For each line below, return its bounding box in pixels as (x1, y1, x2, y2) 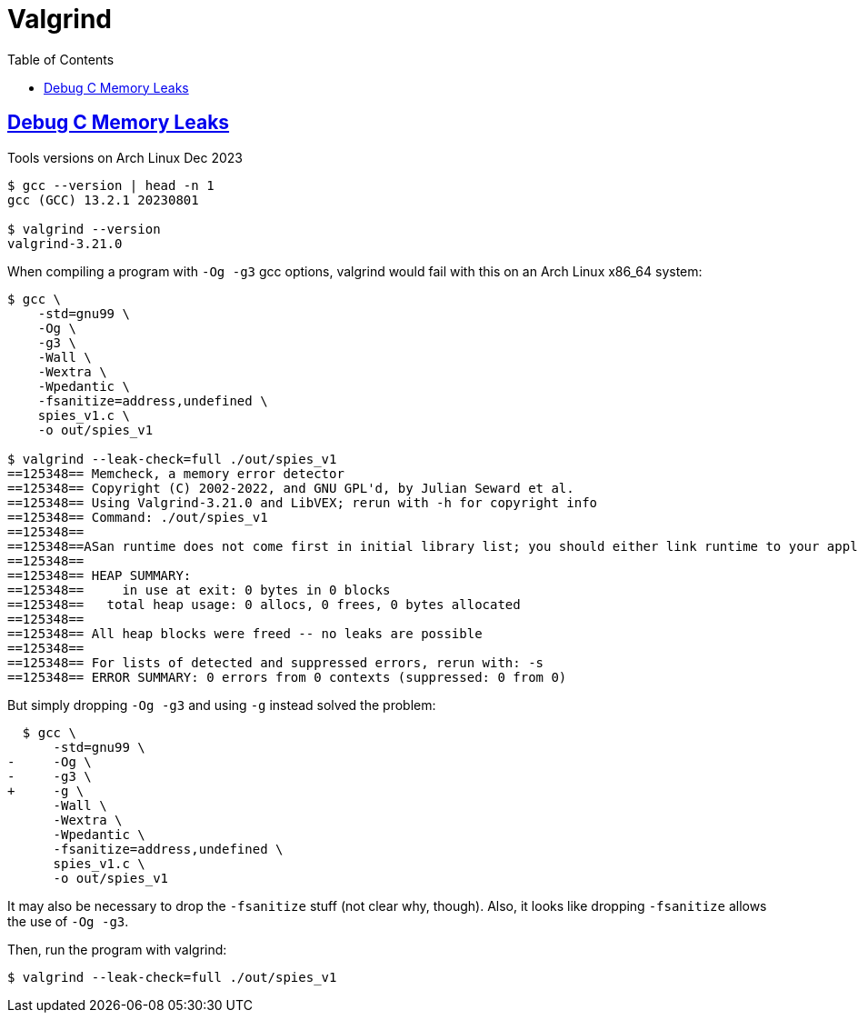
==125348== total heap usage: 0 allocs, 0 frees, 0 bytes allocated (7, 596, 521, 612)
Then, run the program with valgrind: (7, 941, 227, 957)
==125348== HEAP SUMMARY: (7, 567, 192, 583)
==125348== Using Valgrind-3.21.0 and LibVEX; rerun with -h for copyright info (7, 495, 598, 510)
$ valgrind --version (7, 221, 161, 236)
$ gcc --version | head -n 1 (7, 177, 214, 193)
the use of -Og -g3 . (7, 913, 129, 929)
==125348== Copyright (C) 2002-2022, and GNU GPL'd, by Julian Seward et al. (7, 480, 574, 495)
